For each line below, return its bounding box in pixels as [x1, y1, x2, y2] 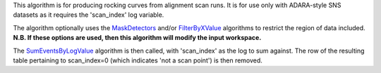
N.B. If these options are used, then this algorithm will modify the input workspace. [13, 34, 262, 42]
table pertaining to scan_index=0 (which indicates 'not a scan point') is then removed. [13, 56, 262, 65]
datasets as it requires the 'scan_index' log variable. [13, 11, 164, 19]
